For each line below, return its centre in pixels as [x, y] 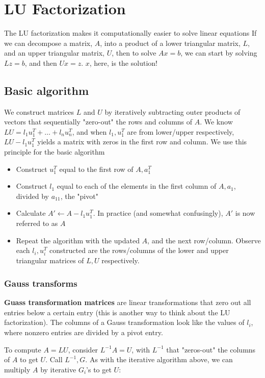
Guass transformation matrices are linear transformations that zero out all [128, 302]
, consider [83, 349]
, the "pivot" [79, 196]
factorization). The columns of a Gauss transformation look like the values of [124, 322]
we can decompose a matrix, [48, 43]
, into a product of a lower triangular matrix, [170, 43]
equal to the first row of [96, 169]
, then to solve [134, 53]
